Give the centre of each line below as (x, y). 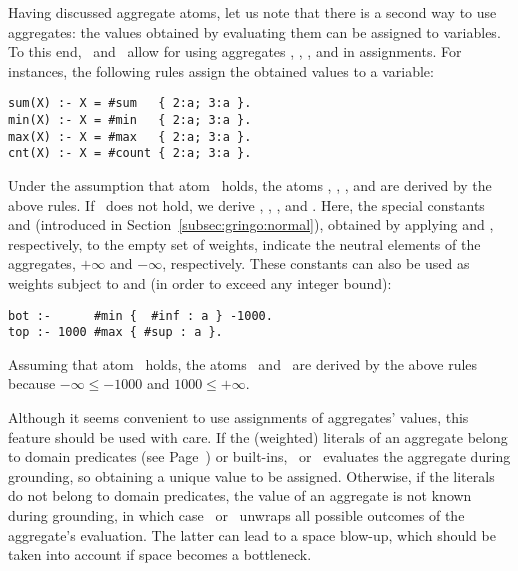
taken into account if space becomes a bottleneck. (160, 554)
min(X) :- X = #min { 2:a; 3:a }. (130, 120)
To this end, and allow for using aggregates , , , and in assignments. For (235, 51)
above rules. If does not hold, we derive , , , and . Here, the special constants (246, 204)
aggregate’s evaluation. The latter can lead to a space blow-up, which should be (252, 534)
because (32, 383)
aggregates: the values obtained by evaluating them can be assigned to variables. (254, 31)
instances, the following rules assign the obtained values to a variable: (221, 70)
